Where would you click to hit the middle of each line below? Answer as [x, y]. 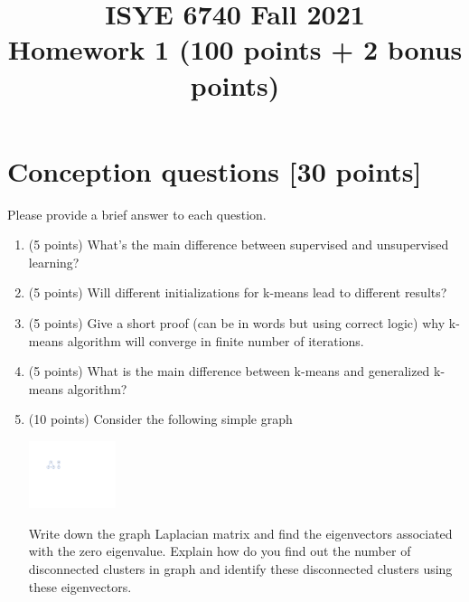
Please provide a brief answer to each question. [137, 214]
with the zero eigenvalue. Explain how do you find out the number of [220, 551]
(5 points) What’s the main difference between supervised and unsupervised [239, 245]
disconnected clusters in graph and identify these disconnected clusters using [240, 568]
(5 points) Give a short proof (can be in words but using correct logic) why [237, 323]
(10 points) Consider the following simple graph [160, 419]
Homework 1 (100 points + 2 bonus [235, 49]
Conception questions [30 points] [215, 170]
